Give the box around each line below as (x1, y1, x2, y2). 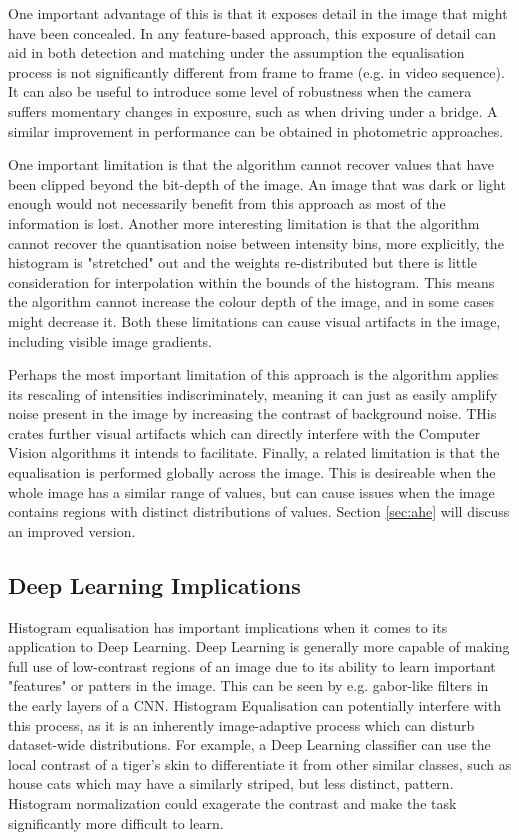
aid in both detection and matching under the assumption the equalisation (8, 42, 465, 63)
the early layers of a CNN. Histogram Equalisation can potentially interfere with (8, 695, 501, 716)
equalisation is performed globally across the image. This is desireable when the (8, 462, 496, 483)
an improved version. (8, 520, 136, 541)
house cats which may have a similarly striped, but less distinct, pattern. (8, 773, 454, 794)
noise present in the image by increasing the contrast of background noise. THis (8, 403, 497, 424)
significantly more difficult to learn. (8, 812, 224, 833)
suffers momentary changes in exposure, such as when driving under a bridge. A (8, 100, 498, 121)
